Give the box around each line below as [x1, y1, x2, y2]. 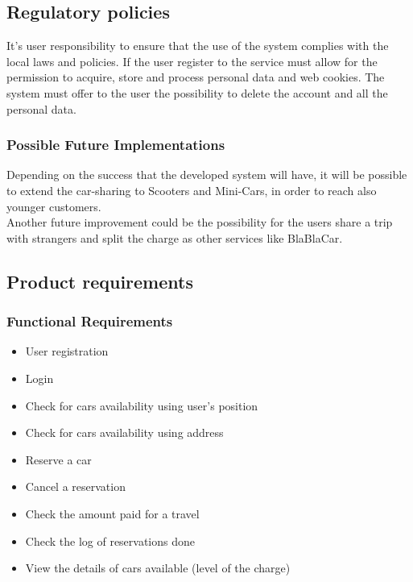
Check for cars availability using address [25, 424, 224, 441]
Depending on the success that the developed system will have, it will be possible [6, 166, 407, 183]
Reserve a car [25, 451, 92, 468]
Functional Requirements [6, 311, 173, 331]
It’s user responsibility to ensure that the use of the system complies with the [6, 37, 389, 54]
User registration [25, 343, 109, 360]
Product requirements [6, 268, 193, 293]
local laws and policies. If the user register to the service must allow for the [6, 52, 378, 69]
